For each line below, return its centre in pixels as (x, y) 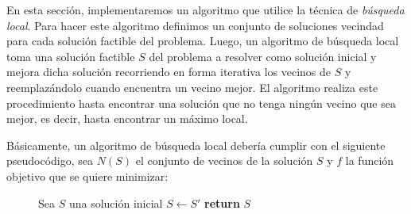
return (222, 203)
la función (370, 160)
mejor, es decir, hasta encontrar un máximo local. (127, 118)
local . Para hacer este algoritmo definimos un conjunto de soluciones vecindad (195, 25)
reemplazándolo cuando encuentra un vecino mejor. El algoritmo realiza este (192, 87)
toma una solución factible (71, 56)
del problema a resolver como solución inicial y (263, 56)
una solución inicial (116, 203)
